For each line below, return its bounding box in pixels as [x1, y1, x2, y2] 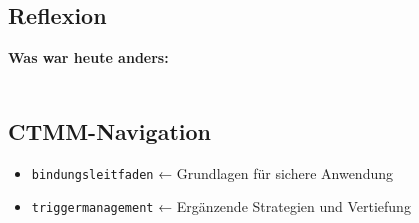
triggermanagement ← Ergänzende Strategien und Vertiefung [31, 196, 411, 217]
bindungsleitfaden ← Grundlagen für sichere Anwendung [31, 162, 393, 183]
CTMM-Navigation [8, 115, 211, 146]
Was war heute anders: [8, 47, 169, 68]
